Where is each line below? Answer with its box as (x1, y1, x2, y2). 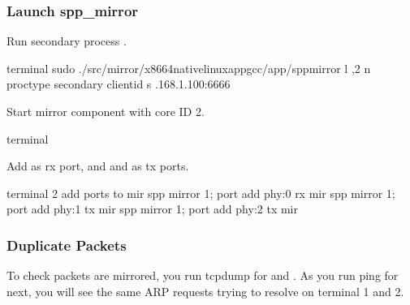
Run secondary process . (6, 32, 127, 49)
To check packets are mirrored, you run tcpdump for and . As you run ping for (6, 267, 399, 284)
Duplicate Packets (6, 234, 127, 255)
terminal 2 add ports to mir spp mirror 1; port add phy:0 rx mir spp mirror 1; (6, 184, 395, 201)
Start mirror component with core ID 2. (6, 103, 205, 119)
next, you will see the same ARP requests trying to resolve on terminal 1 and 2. (6, 282, 404, 299)
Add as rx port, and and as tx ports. (6, 157, 189, 174)
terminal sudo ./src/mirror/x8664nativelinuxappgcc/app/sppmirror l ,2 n (6, 59, 371, 76)
